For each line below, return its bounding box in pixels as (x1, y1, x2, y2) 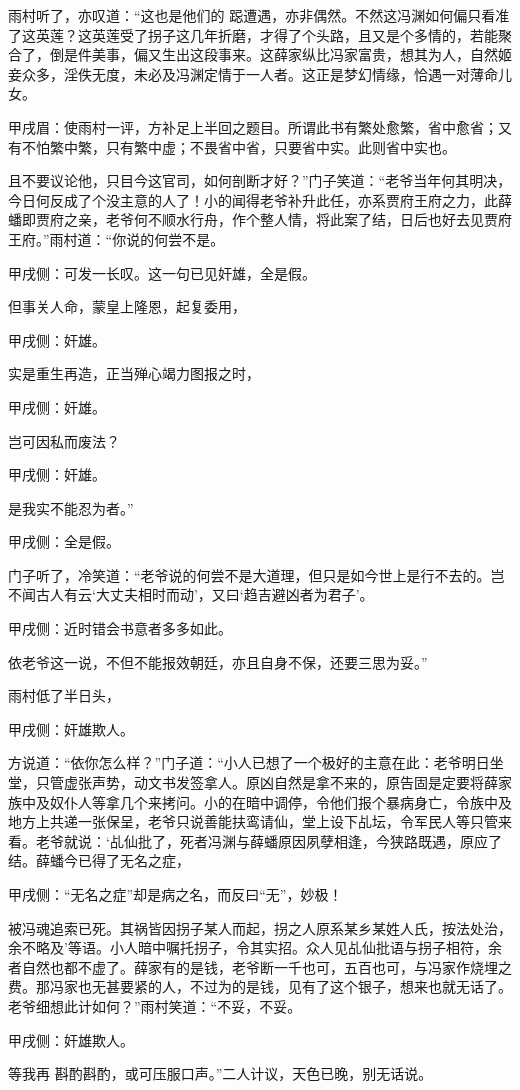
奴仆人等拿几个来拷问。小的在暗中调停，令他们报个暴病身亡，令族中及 (49, 791, 512, 812)
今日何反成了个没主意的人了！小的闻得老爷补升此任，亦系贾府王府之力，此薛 (8, 189, 512, 210)
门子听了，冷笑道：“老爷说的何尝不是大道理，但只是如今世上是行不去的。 (8, 564, 491, 585)
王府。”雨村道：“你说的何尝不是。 (8, 228, 225, 249)
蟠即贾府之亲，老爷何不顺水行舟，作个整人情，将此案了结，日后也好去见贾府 (8, 209, 512, 230)
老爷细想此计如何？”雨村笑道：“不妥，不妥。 (8, 995, 302, 1016)
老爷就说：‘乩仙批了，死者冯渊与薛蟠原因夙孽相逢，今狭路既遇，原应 (35, 830, 488, 851)
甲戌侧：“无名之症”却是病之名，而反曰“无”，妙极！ (8, 884, 343, 904)
